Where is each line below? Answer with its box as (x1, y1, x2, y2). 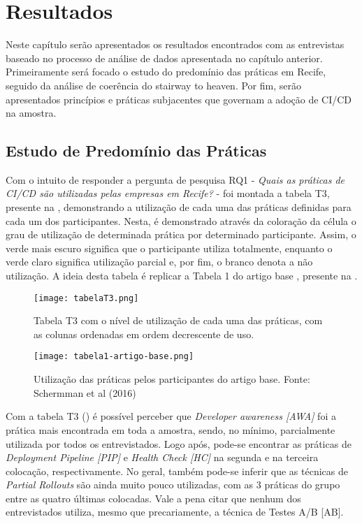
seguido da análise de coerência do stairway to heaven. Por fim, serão (6, 78, 301, 92)
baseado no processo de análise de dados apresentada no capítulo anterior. (6, 50, 323, 65)
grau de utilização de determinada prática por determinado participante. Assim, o (6, 227, 356, 242)
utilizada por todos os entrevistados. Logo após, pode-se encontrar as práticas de (6, 436, 352, 451)
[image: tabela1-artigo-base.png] (34, 351, 194, 362)
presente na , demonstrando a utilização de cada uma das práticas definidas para (6, 200, 352, 214)
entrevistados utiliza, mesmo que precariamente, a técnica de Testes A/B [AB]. (6, 504, 344, 519)
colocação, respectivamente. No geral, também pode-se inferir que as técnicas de (6, 463, 348, 478)
